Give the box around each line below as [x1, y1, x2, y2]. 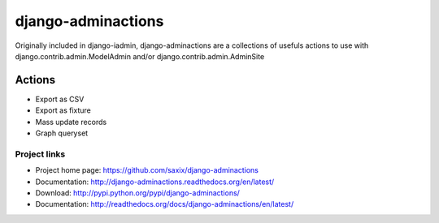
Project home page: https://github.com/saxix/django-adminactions [35, 165, 259, 175]
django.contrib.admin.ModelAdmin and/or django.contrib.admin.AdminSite [15, 51, 265, 61]
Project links [15, 148, 66, 160]
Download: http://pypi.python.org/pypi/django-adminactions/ [35, 187, 240, 198]
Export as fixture [35, 105, 91, 115]
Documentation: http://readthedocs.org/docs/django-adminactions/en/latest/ [35, 199, 294, 209]
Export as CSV [35, 94, 85, 104]
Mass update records [35, 117, 107, 127]
